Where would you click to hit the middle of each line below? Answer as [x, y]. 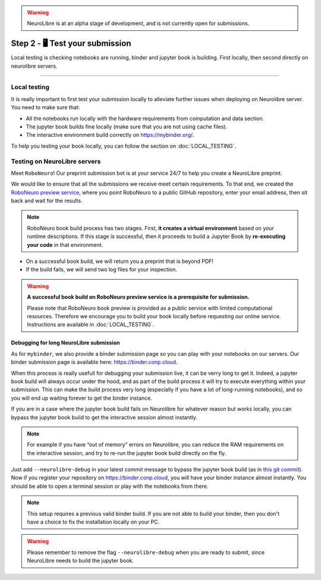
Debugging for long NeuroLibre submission [65, 343]
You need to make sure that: [45, 108]
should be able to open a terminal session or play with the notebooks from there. [110, 486]
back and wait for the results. [47, 201]
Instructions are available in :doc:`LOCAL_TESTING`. [91, 325]
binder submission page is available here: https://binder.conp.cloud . [94, 362]
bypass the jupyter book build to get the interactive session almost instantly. [104, 417]
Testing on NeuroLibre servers [56, 161]
